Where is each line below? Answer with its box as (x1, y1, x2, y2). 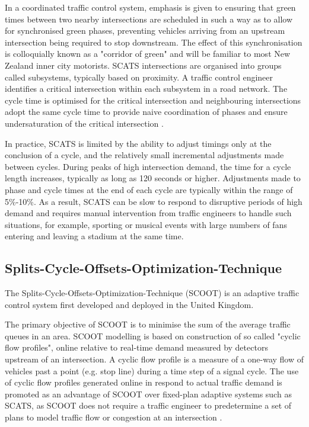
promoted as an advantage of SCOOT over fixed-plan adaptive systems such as (5, 387, 292, 400)
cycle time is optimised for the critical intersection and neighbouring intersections (5, 94, 301, 106)
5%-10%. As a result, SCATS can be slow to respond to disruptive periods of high (5, 195, 302, 207)
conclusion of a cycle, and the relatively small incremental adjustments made (5, 149, 284, 161)
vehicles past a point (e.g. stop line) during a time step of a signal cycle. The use (5, 364, 299, 377)
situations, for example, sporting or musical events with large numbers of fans (5, 218, 287, 230)
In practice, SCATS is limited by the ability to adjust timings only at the (5, 137, 272, 149)
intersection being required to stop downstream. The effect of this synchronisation (5, 36, 302, 48)
